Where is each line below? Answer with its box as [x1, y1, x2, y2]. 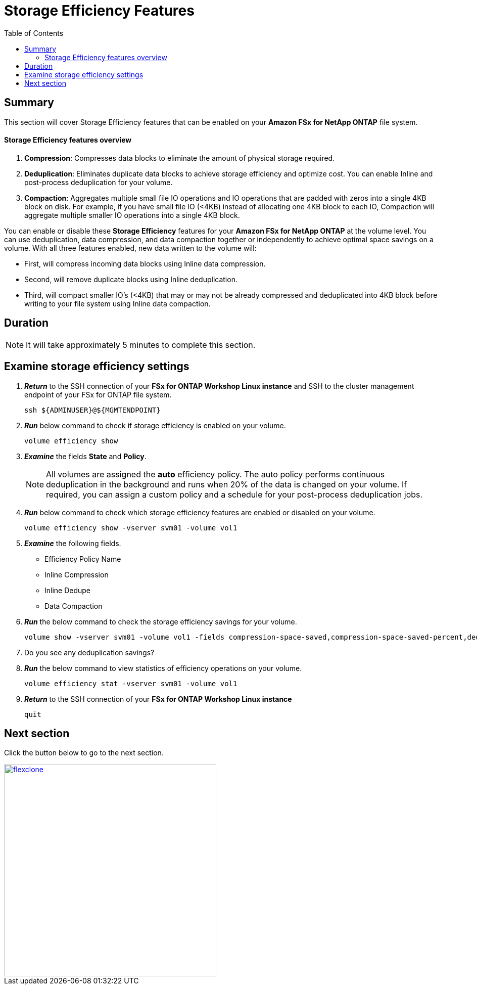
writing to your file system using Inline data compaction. [24, 299, 211, 308]
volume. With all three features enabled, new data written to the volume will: [4, 243, 257, 252]
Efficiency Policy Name [44, 554, 121, 563]
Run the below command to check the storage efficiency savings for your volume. [24, 617, 297, 626]
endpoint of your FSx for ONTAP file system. [24, 390, 172, 399]
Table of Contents [4, 28, 64, 37]
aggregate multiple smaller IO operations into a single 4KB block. [24, 210, 240, 219]
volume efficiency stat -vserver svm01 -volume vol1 [24, 679, 237, 688]
